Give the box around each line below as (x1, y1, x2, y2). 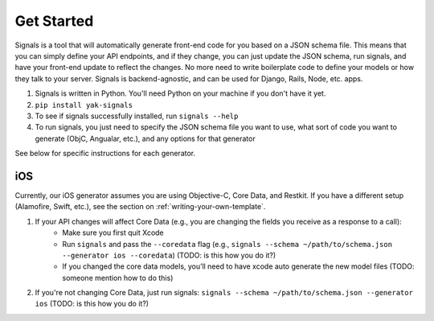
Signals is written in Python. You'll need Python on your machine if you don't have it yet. (35, 88, 326, 98)
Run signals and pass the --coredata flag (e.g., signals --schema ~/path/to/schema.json (62, 239, 393, 249)
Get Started (14, 12, 94, 30)
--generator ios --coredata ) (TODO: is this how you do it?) (62, 250, 276, 260)
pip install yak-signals (35, 101, 133, 109)
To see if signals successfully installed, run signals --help (35, 111, 239, 121)
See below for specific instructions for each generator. (14, 149, 196, 158)
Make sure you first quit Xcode (62, 228, 164, 237)
